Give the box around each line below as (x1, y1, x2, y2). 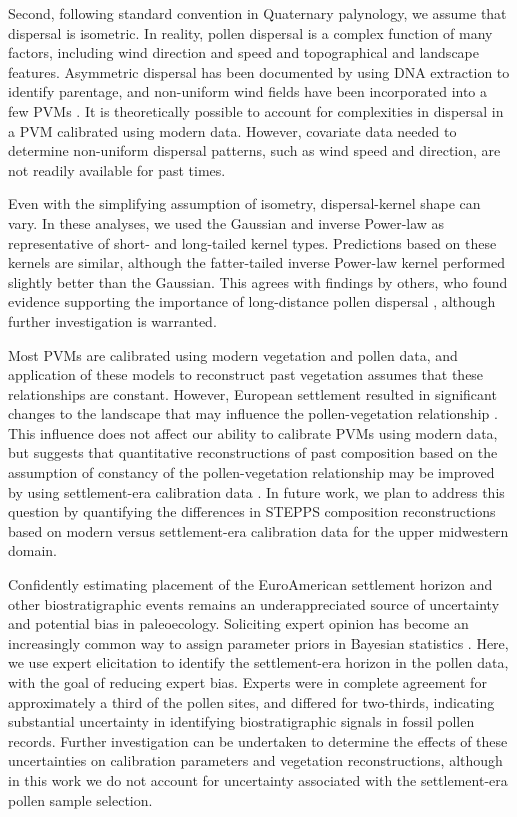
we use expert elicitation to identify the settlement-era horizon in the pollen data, (8, 652, 509, 673)
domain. (8, 540, 58, 561)
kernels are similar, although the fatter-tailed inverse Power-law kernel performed (8, 252, 505, 273)
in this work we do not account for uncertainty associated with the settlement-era (8, 769, 508, 790)
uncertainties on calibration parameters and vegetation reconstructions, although (8, 750, 503, 771)
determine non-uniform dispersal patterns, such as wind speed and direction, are (8, 140, 501, 161)
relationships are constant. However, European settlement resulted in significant (8, 383, 497, 404)
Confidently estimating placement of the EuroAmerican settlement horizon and (8, 574, 493, 595)
